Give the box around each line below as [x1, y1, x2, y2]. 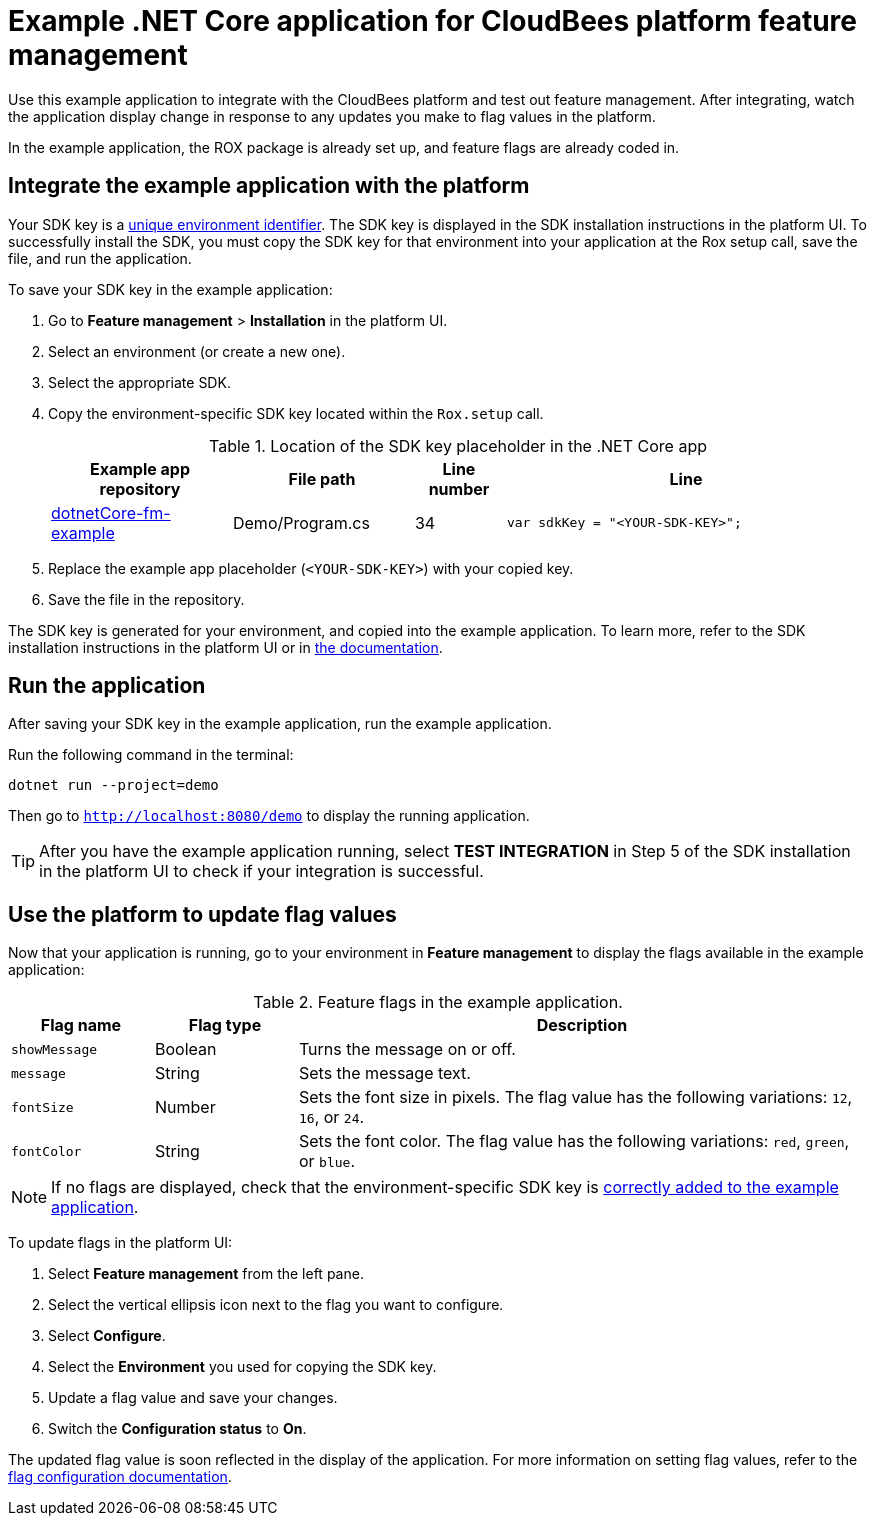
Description [536, 1015, 628, 1036]
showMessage [11, 1041, 98, 1057]
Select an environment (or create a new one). [48, 342, 346, 360]
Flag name [40, 1015, 122, 1036]
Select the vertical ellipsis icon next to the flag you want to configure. [48, 1296, 504, 1314]
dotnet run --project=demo [8, 777, 219, 794]
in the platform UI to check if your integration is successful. [39, 861, 484, 882]
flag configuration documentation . [8, 1468, 232, 1486]
